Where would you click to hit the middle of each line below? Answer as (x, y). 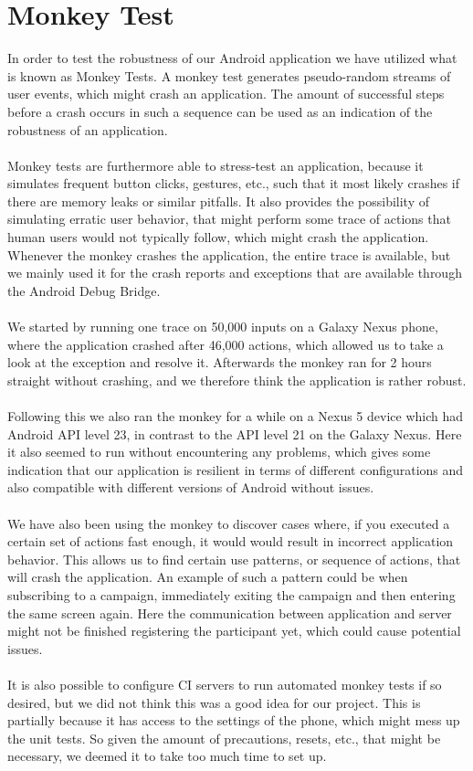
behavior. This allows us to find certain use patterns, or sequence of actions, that (234, 559)
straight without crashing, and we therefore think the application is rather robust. (237, 380)
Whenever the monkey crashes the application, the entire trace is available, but (229, 254)
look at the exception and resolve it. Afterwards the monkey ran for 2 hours (220, 362)
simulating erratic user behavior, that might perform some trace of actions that (229, 219)
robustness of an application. (88, 129)
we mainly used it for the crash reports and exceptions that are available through (235, 273)
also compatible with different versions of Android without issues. (191, 487)
